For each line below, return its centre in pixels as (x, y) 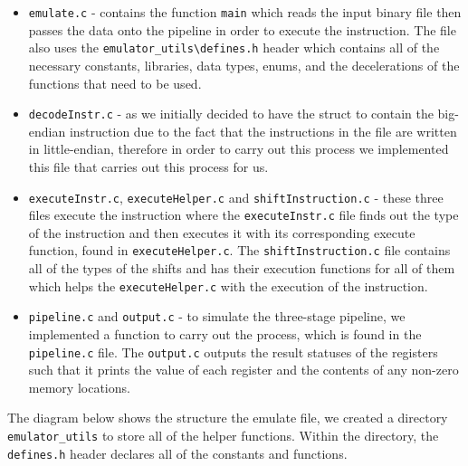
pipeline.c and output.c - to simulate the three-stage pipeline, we (217, 316)
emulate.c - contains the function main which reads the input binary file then (245, 12)
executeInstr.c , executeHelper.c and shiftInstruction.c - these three (236, 197)
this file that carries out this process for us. (148, 166)
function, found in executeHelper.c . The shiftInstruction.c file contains (239, 250)
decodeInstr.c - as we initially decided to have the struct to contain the (231, 114)
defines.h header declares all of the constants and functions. (177, 453)
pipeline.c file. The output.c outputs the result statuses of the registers (233, 352)
